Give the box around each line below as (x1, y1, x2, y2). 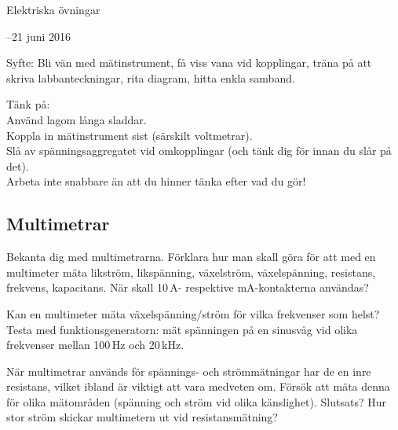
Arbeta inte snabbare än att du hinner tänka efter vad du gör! (6, 173, 306, 189)
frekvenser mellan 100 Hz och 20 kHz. (6, 336, 184, 353)
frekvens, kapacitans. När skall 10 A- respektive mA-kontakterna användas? (6, 279, 369, 296)
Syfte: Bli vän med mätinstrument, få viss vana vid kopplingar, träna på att (6, 54, 372, 71)
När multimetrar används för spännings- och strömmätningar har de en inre (6, 362, 371, 379)
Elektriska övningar (6, 2, 100, 17)
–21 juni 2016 (6, 28, 71, 44)
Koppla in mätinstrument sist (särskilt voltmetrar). (6, 127, 253, 143)
